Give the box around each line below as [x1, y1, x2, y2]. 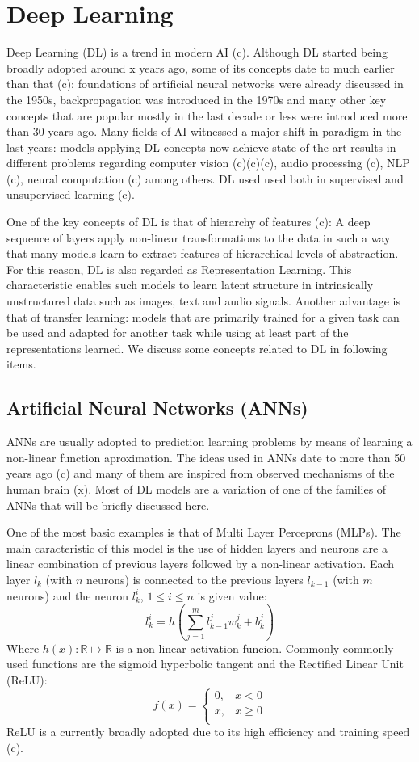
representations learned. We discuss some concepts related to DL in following [6, 339, 388, 356]
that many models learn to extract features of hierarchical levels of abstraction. [6, 245, 399, 262]
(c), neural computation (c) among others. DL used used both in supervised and [6, 170, 404, 187]
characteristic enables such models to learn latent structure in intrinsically [6, 276, 374, 293]
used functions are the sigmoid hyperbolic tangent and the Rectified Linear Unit [6, 655, 404, 672]
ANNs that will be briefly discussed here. [6, 496, 210, 513]
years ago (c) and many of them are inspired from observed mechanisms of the [6, 465, 395, 482]
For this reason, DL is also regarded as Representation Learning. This [6, 260, 352, 277]
